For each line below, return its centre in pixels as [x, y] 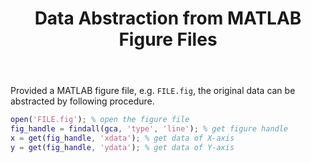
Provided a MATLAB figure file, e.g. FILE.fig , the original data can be [153, 91]
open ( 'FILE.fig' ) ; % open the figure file [100, 120]
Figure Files [168, 39]
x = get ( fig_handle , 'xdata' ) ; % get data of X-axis [122, 138]
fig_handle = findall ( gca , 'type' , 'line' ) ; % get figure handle [149, 129]
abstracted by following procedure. [82, 101]
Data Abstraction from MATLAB [168, 18]
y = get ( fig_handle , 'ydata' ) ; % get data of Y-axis [122, 147]
